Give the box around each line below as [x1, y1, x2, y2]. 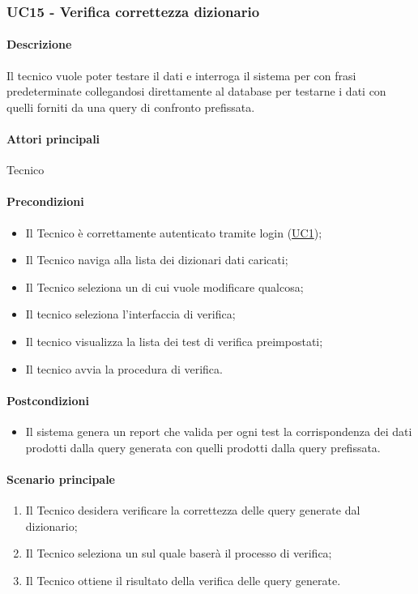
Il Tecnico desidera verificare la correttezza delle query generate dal [25, 501, 360, 518]
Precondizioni [6, 193, 84, 210]
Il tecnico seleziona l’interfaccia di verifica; [25, 306, 236, 323]
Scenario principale [6, 470, 115, 487]
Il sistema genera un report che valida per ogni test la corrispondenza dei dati [25, 422, 412, 439]
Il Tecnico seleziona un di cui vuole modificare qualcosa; [25, 278, 304, 295]
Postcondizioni [6, 391, 89, 408]
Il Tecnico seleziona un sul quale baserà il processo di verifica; [25, 545, 332, 562]
